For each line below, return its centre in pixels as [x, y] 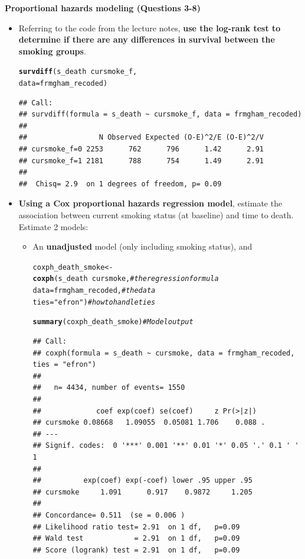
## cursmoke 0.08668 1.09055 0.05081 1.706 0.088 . [149, 423]
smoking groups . [52, 51]
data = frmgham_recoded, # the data [94, 291]
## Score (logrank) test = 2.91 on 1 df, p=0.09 [136, 550]
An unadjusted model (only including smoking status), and [142, 246]
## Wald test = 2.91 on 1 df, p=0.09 [136, 539]
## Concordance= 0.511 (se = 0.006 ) [109, 515]
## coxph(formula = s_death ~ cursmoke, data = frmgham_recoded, [164, 353]
